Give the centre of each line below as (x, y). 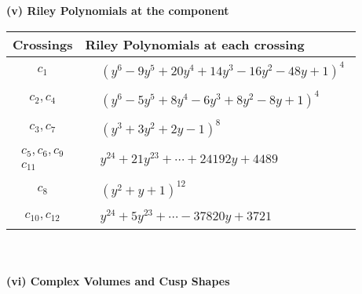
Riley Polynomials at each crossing (195, 44)
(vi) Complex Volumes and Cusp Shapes (118, 280)
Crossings (43, 44)
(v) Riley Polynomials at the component (118, 10)
